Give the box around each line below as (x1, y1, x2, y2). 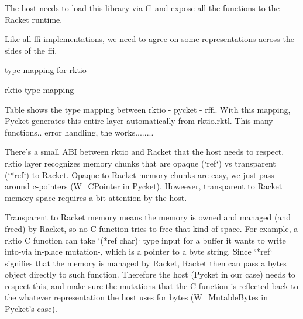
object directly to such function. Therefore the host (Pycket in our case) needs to (5, 268, 295, 280)
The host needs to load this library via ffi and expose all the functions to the (5, 2, 280, 13)
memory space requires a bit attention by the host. (5, 191, 187, 203)
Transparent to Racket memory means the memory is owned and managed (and (5, 211, 291, 223)
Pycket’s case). (5, 303, 57, 315)
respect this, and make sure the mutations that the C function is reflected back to (5, 279, 298, 292)
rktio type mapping (5, 83, 74, 95)
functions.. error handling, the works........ (5, 126, 154, 138)
